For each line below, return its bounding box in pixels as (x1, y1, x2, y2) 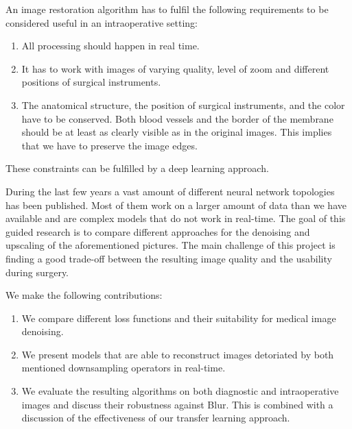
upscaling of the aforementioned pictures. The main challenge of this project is (5, 238, 336, 252)
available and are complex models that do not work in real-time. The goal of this (5, 211, 346, 225)
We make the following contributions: (5, 288, 163, 302)
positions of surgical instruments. (21, 75, 161, 89)
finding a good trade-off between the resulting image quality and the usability (5, 251, 332, 265)
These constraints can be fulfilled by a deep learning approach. (5, 161, 269, 175)
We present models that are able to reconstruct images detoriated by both (21, 347, 334, 361)
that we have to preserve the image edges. (21, 138, 198, 152)
